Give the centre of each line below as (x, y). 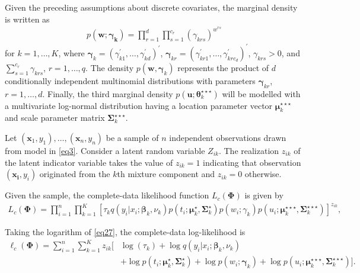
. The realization (249, 150)
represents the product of (223, 67)
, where (71, 52)
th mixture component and (166, 174)
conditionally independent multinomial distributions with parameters (130, 80)
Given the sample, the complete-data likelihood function (107, 195)
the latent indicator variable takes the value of (89, 162)
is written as (27, 19)
